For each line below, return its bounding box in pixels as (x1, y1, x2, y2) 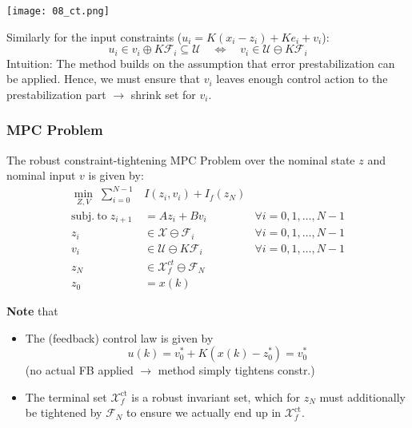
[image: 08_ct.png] (6, 6, 110, 17)
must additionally (319, 388, 406, 405)
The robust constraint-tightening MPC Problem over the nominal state (6, 151, 355, 168)
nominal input (6, 167, 76, 184)
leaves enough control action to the (216, 70, 388, 87)
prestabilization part (6, 85, 106, 102)
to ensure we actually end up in (126, 404, 282, 421)
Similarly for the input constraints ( (6, 28, 182, 45)
